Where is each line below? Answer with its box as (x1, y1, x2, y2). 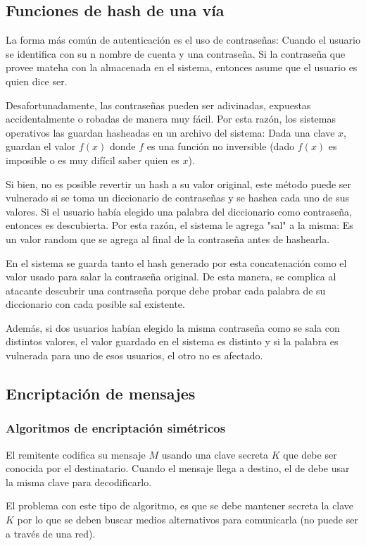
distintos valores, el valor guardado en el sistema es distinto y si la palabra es (6, 334, 339, 349)
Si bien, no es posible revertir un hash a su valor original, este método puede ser (6, 176, 352, 191)
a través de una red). (6, 526, 96, 540)
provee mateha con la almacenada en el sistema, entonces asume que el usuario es (6, 60, 358, 75)
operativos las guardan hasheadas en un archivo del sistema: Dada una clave (6, 125, 335, 139)
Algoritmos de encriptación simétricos (6, 419, 226, 437)
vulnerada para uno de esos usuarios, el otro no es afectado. (6, 348, 263, 363)
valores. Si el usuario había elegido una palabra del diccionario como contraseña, (6, 204, 352, 218)
